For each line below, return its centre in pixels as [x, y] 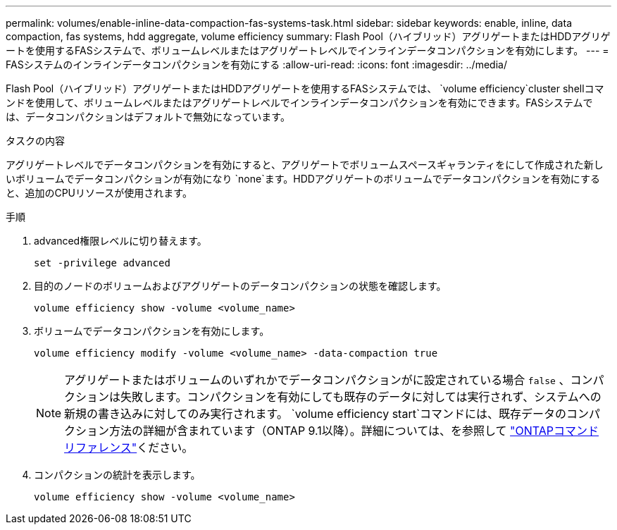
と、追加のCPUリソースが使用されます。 [99, 193]
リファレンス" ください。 [129, 448]
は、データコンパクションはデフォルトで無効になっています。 [148, 117]
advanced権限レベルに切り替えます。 [120, 241]
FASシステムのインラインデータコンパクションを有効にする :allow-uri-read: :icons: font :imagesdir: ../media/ [256, 64]
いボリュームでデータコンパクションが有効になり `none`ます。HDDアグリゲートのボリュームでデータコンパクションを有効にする [303, 179]
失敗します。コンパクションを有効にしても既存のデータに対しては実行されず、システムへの [361, 397]
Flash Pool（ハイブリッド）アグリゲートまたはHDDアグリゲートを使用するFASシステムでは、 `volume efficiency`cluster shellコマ [305, 88]
